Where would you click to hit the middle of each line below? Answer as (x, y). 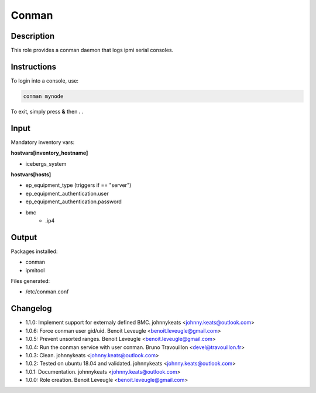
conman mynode (43, 96)
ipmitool (35, 270)
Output (24, 237)
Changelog (31, 308)
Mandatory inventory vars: (43, 142)
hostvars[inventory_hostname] (49, 153)
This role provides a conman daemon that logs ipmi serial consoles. (92, 50)
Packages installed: (34, 251)
